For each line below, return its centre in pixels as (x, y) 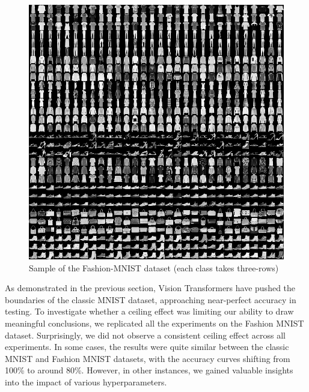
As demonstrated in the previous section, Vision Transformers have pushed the (150, 288)
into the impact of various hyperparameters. (86, 381)
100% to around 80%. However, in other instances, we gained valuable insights (149, 370)
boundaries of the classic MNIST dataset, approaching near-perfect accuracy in (151, 299)
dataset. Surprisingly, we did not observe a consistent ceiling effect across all (145, 335)
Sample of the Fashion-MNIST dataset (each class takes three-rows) (154, 267)
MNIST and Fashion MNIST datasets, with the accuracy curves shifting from (148, 358)
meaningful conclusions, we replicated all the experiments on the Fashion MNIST (154, 323)
